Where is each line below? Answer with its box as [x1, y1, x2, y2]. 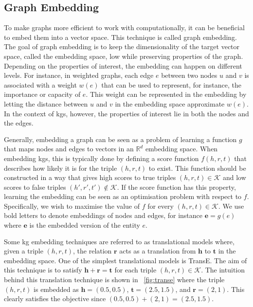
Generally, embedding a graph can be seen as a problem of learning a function [4, 134, 237, 144]
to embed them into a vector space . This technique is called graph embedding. [4, 32, 237, 42]
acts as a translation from [119, 246, 196, 256]
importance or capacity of [4, 89, 81, 99]
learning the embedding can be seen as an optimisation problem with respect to [4, 191, 242, 201]
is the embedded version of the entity [29, 220, 140, 230]
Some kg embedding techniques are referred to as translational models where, [4, 236, 235, 246]
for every [147, 200, 174, 211]
